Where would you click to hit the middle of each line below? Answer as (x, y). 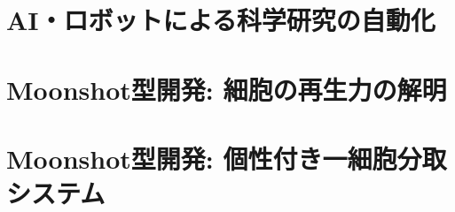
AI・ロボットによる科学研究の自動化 (221, 20)
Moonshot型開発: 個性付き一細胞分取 (227, 158)
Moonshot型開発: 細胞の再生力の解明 (227, 89)
